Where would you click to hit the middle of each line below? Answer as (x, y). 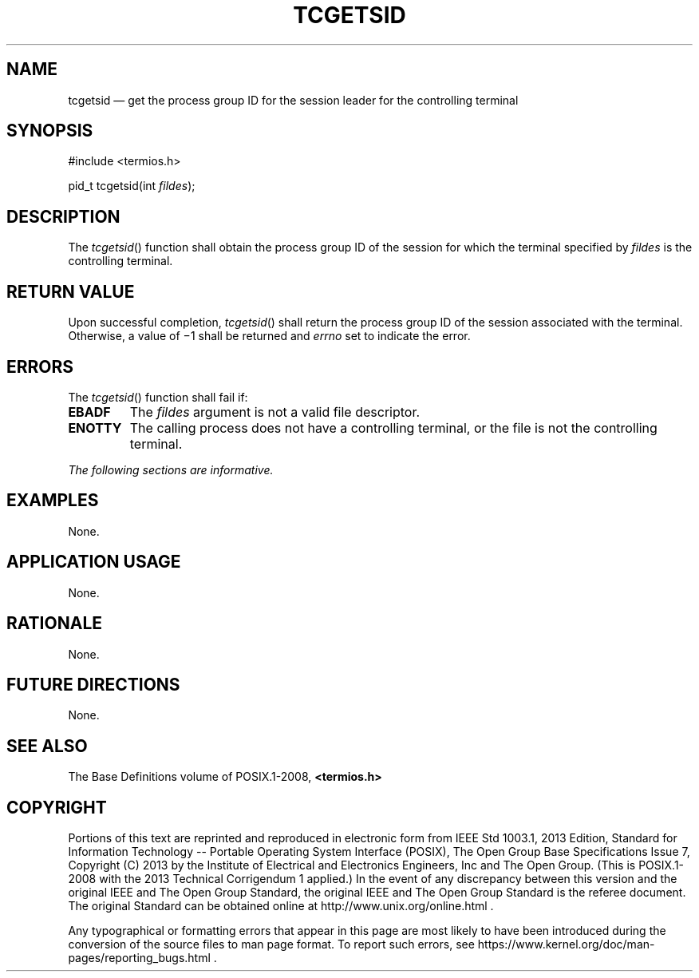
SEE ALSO (47, 746)
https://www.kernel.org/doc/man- (566, 944)
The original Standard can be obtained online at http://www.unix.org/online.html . (281, 906)
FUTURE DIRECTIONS (93, 684)
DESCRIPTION (63, 216)
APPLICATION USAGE (94, 562)
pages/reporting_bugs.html (139, 958)
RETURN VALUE (71, 291)
